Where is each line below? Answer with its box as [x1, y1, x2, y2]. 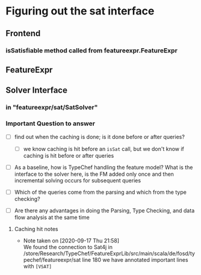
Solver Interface [5, 85, 67, 96]
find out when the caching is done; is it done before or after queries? [14, 133, 185, 140]
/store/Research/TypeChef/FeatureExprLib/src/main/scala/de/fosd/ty [23, 250, 195, 257]
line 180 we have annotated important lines [82, 256, 188, 263]
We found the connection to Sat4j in [23, 243, 113, 250]
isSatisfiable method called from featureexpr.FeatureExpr [5, 46, 178, 55]
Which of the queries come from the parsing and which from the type [14, 188, 187, 196]
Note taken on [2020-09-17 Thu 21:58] [23, 236, 120, 244]
